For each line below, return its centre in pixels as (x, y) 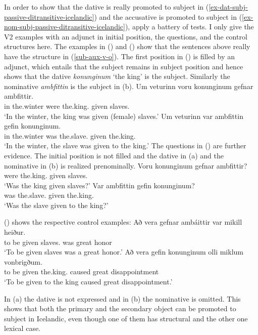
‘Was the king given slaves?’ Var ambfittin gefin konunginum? (99, 185)
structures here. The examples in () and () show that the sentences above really (127, 46)
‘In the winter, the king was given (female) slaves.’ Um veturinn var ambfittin (124, 116)
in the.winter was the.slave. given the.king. (70, 135)
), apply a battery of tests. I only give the (189, 27)
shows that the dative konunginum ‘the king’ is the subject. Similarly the (117, 76)
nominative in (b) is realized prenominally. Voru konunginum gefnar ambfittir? (126, 165)
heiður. (15, 232)
